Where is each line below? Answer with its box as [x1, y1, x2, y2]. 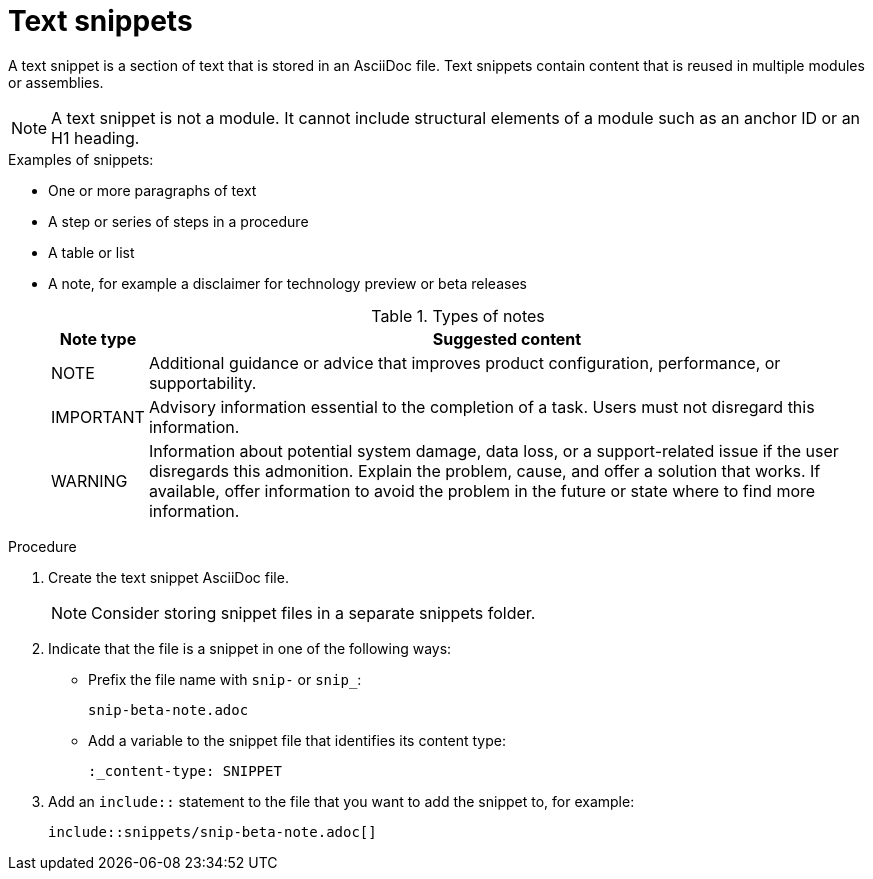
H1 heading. [51, 127, 140, 148]
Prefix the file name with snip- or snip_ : [88, 670, 362, 688]
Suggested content [432, 328, 582, 349]
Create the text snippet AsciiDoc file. [48, 568, 289, 586]
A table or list [48, 243, 135, 261]
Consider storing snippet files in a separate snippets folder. [91, 602, 536, 623]
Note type [59, 328, 137, 349]
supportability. [148, 372, 257, 393]
